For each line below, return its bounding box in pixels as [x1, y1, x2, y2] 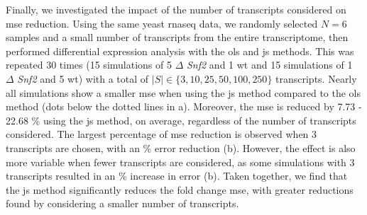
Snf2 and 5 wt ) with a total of [17, 71, 149, 86]
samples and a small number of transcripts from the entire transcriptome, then [6, 30, 349, 45]
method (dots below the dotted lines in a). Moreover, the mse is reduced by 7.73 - [6, 99, 362, 114]
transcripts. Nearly [275, 71, 357, 86]
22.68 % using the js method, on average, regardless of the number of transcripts [6, 112, 356, 127]
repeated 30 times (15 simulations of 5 [6, 57, 172, 72]
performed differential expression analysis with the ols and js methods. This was [6, 43, 354, 58]
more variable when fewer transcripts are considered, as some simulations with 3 [6, 154, 355, 169]
